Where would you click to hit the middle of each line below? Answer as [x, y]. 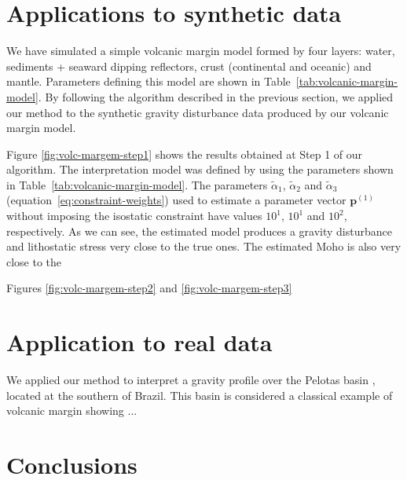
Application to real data [139, 342]
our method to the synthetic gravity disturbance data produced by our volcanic [198, 112]
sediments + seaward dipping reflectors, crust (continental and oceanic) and [189, 66]
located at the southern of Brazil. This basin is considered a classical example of [200, 395]
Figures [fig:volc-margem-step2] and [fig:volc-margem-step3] [149, 288]
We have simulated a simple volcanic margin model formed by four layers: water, [201, 51]
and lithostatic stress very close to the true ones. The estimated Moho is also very [204, 246]
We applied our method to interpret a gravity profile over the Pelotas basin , [191, 380]
